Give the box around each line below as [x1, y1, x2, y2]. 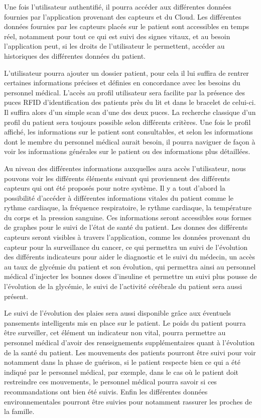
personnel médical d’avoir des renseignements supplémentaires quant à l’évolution [4, 337, 255, 347]
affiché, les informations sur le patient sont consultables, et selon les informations [4, 126, 253, 137]
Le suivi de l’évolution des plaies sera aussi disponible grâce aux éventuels [4, 308, 231, 318]
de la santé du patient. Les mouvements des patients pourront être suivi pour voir [4, 347, 256, 357]
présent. [4, 291, 28, 301]
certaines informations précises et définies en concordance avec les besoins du [4, 77, 240, 88]
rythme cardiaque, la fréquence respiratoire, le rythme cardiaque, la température [4, 202, 252, 213]
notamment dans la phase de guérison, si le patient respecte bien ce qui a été [4, 357, 240, 367]
